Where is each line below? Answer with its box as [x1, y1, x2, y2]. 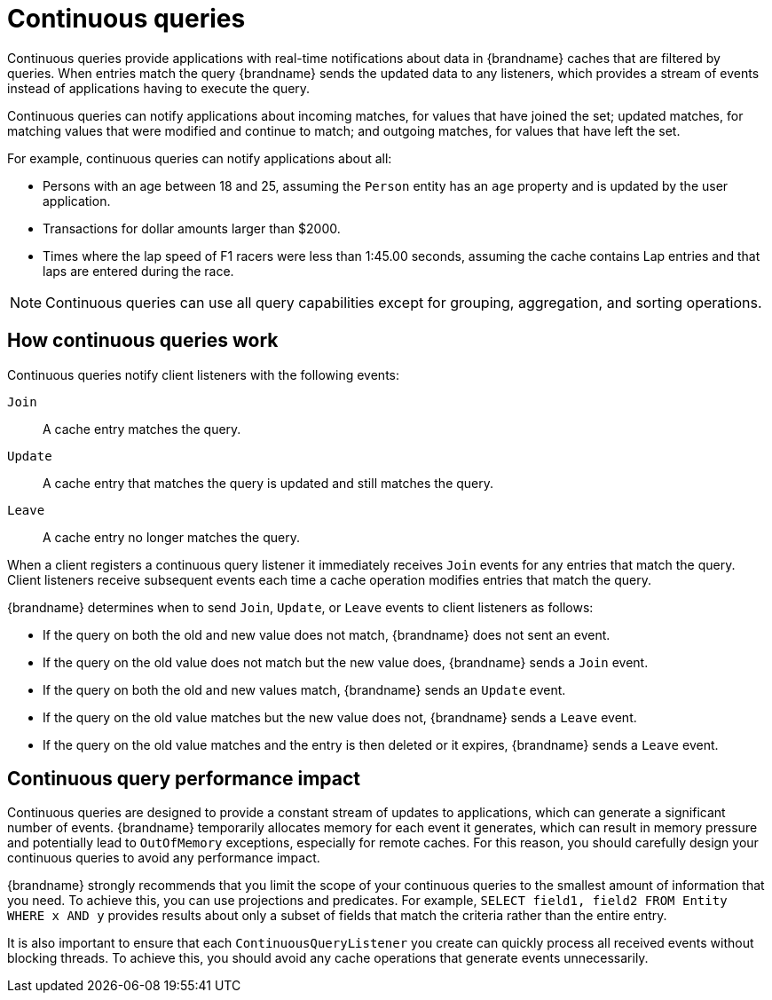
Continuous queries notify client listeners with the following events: [7, 366, 399, 382]
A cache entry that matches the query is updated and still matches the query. [43, 475, 494, 491]
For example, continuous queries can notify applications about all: [7, 150, 392, 166]
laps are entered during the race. [43, 263, 234, 279]
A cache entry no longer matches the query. [43, 529, 300, 545]
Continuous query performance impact [7, 768, 361, 791]
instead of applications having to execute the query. [7, 80, 311, 96]
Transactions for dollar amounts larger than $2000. [43, 220, 341, 236]
